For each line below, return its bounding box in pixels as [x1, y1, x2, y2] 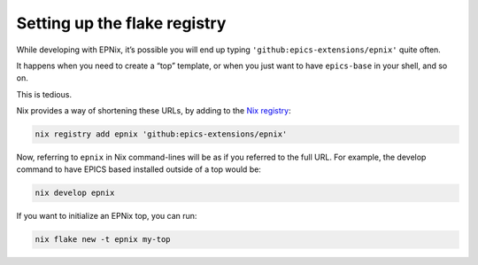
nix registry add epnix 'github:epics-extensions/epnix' [35, 129, 288, 139]
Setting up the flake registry [16, 13, 227, 33]
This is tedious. [16, 89, 73, 99]
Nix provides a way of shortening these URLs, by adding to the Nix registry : [16, 105, 291, 116]
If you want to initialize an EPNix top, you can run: [16, 211, 197, 222]
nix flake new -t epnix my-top [35, 235, 172, 245]
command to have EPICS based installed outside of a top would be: [16, 164, 261, 175]
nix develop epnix [35, 188, 115, 199]
